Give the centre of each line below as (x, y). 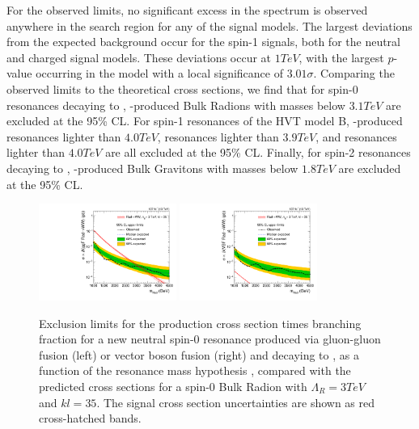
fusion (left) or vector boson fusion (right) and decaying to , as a (199, 354)
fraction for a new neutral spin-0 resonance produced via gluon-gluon (210, 339)
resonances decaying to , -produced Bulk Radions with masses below (176, 105)
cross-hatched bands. (90, 418)
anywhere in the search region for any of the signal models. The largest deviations (209, 25)
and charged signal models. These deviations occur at (139, 57)
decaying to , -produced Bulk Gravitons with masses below (152, 168)
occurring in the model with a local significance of (159, 73)
